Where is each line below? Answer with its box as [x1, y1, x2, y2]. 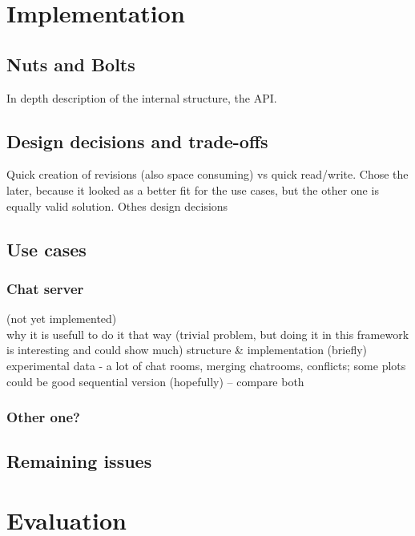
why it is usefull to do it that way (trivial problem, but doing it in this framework [6, 325, 409, 342]
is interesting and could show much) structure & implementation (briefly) [6, 341, 368, 358]
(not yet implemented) [6, 310, 117, 327]
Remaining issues [6, 449, 152, 474]
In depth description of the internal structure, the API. [6, 89, 277, 106]
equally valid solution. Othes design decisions [6, 197, 228, 214]
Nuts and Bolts [6, 51, 135, 76]
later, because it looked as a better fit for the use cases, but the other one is [6, 181, 379, 198]
